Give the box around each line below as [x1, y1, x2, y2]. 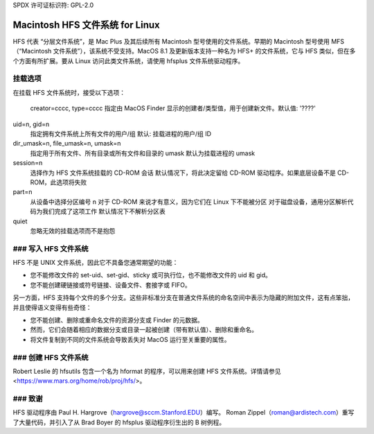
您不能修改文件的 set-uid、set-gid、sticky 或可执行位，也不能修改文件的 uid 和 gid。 [30, 271, 271, 279]
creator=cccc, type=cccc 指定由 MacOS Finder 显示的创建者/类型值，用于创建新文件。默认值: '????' [30, 104, 317, 112]
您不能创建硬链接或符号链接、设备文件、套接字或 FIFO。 [30, 281, 191, 289]
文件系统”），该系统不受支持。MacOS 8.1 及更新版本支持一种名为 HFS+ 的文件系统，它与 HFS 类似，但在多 [53, 47, 356, 55]
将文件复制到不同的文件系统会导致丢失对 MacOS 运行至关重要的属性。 [30, 335, 231, 343]
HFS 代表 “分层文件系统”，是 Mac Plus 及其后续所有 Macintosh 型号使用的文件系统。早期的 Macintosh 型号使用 [12, 37, 330, 45]
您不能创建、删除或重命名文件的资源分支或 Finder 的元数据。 [30, 316, 204, 324]
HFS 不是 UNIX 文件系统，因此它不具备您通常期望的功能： [12, 259, 179, 267]
